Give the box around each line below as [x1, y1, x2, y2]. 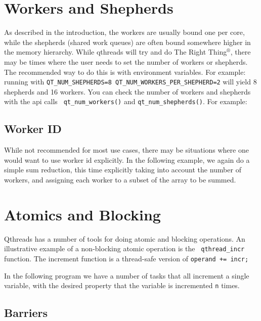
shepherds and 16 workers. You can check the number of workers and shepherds [4, 86, 251, 97]
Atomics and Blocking [4, 204, 161, 224]
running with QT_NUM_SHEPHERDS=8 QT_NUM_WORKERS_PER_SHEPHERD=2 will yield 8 [4, 76, 257, 87]
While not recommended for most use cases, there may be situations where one [4, 145, 249, 155]
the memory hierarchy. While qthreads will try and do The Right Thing [4, 47, 227, 57]
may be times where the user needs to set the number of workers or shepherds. [4, 56, 248, 67]
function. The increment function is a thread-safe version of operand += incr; [4, 253, 249, 263]
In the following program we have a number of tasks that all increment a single [4, 270, 249, 281]
